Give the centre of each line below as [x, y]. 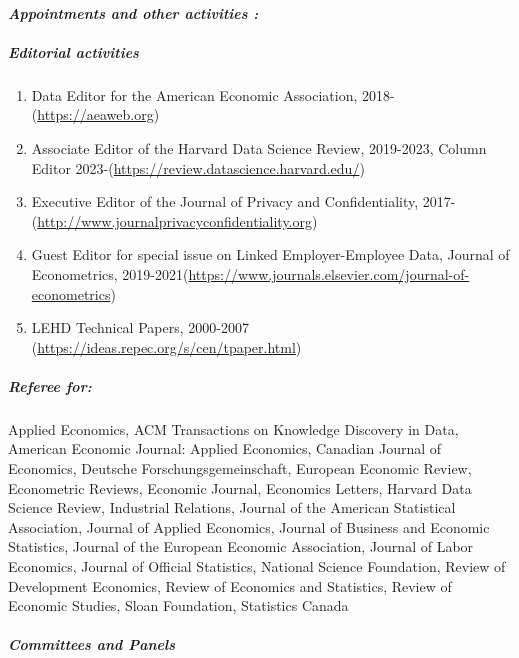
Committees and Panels [91, 644]
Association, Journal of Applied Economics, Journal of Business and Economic [249, 526]
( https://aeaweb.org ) [95, 114]
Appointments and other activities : [133, 12]
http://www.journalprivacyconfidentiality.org [174, 220]
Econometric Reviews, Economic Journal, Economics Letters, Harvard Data [240, 487]
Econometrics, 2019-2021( [110, 273]
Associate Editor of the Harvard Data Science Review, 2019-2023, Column [259, 147]
